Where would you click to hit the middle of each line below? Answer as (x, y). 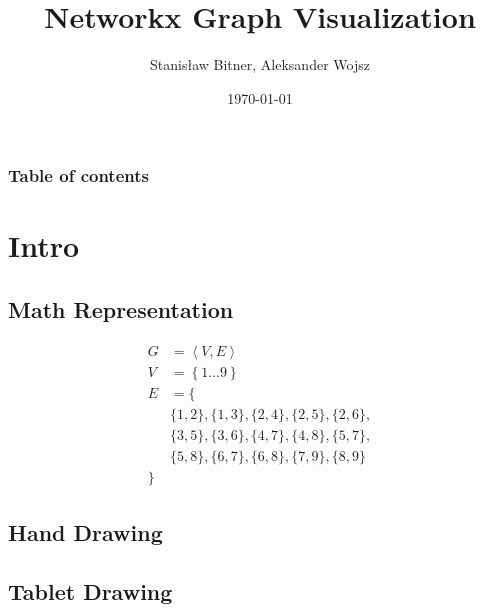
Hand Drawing (85, 532)
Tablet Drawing (90, 591)
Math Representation (121, 309)
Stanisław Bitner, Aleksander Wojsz (260, 64)
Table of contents (78, 175)
